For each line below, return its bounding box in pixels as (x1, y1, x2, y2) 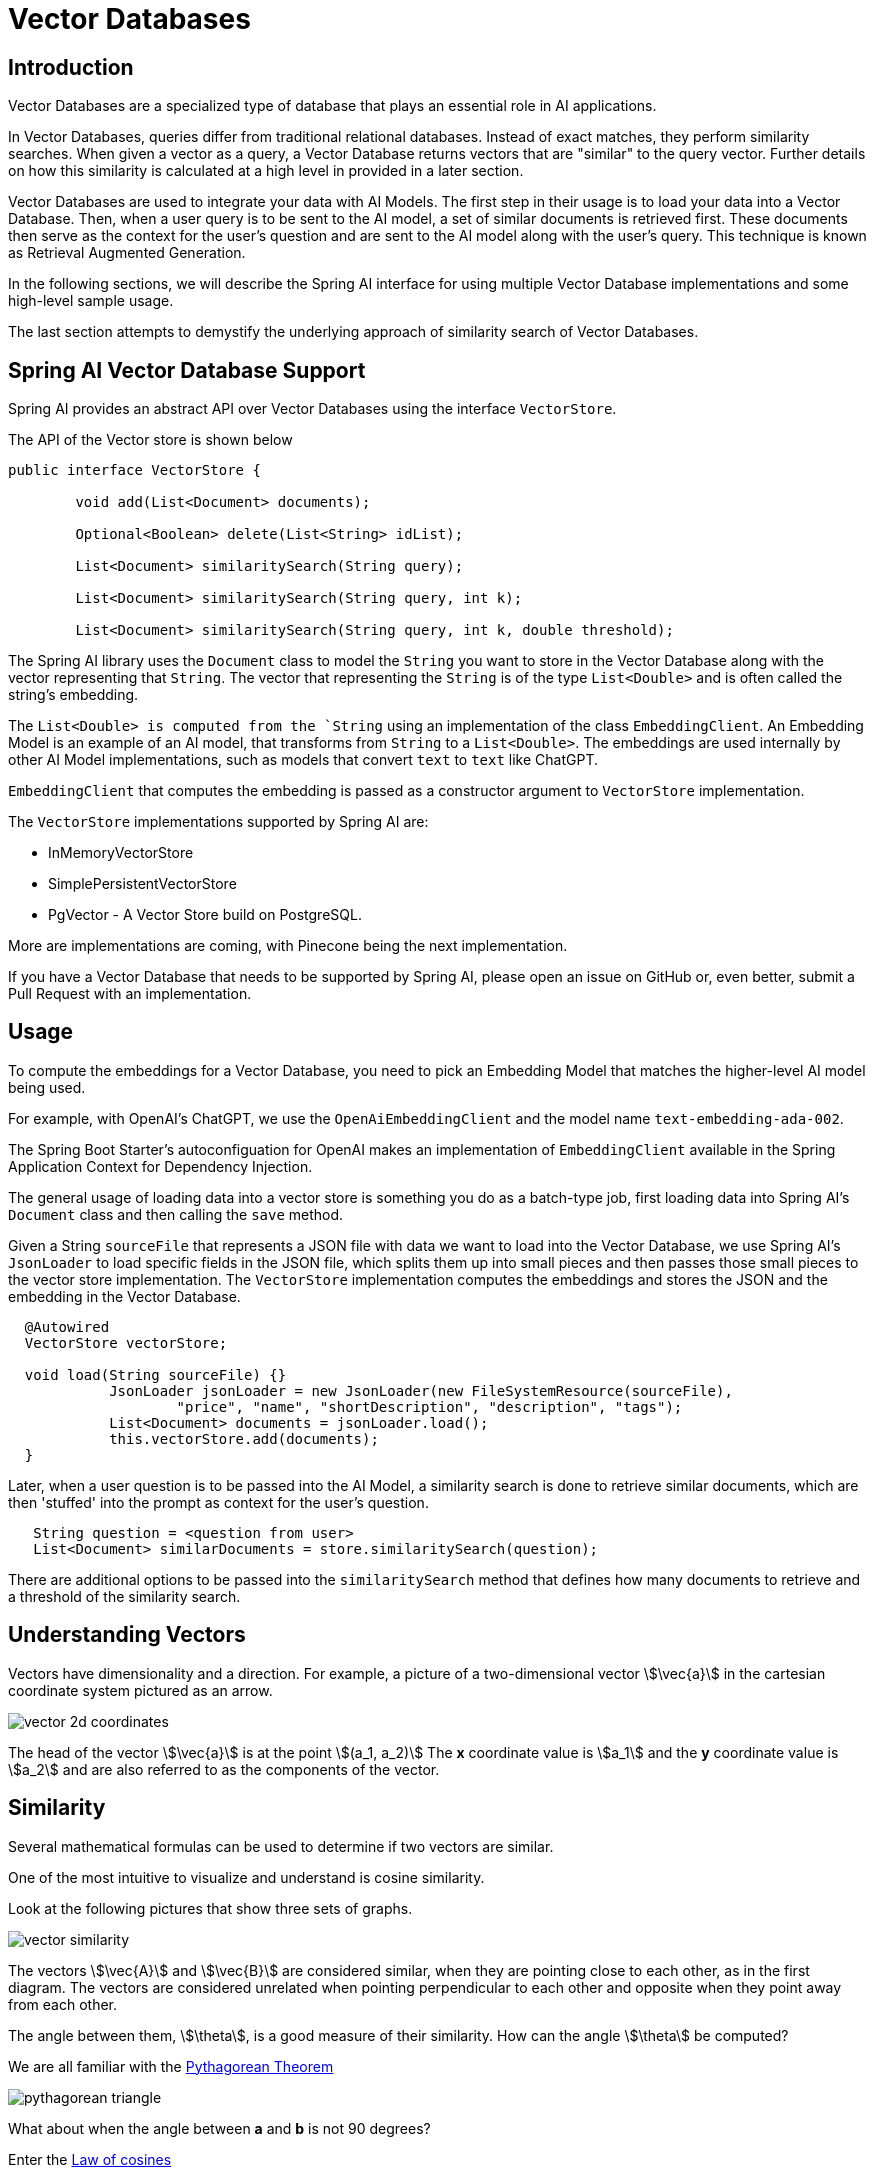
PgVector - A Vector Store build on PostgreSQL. (48, 906, 362, 924)
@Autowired (24, 1318, 110, 1335)
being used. (8, 1078, 86, 1096)
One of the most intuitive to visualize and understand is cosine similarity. (8, 1868, 485, 1886)
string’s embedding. (8, 686, 139, 704)
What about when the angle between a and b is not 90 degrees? (8, 2119, 431, 2137)
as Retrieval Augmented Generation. (8, 244, 246, 262)
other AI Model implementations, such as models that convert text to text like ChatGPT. (8, 751, 598, 769)
